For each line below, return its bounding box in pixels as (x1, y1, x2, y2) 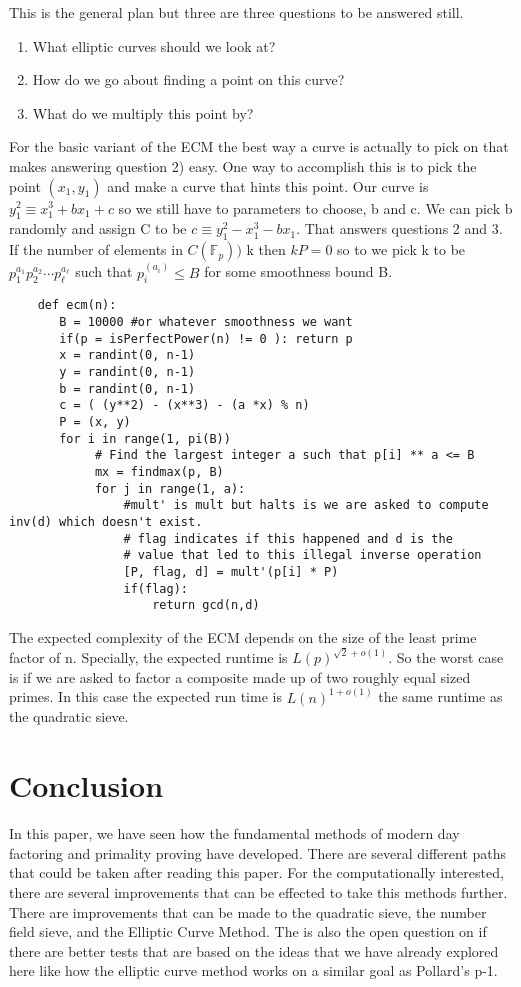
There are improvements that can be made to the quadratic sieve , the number (9, 901, 487, 922)
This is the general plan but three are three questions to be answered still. (9, 2, 464, 22)
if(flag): (123, 581, 188, 596)
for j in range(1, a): (94, 481, 246, 496)
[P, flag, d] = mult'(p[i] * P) (123, 564, 339, 579)
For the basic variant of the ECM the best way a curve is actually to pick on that (9, 136, 509, 157)
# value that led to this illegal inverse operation (123, 548, 482, 563)
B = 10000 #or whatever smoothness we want (59, 315, 353, 330)
